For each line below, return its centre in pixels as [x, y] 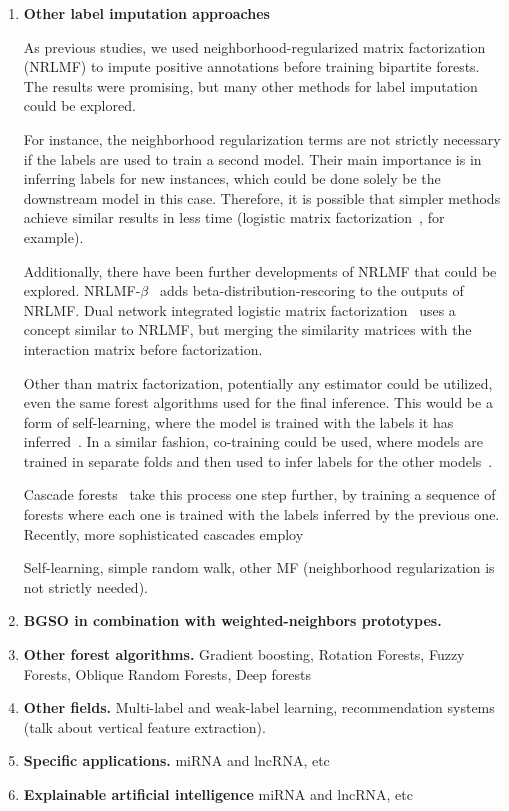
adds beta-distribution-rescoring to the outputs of [311, 290]
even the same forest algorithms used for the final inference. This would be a [258, 402]
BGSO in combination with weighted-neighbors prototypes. [232, 620]
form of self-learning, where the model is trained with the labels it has [238, 421]
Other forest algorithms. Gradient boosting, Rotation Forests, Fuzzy [244, 654]
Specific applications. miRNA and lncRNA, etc [176, 760]
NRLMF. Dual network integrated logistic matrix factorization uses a [239, 309]
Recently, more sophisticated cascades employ [163, 533]
